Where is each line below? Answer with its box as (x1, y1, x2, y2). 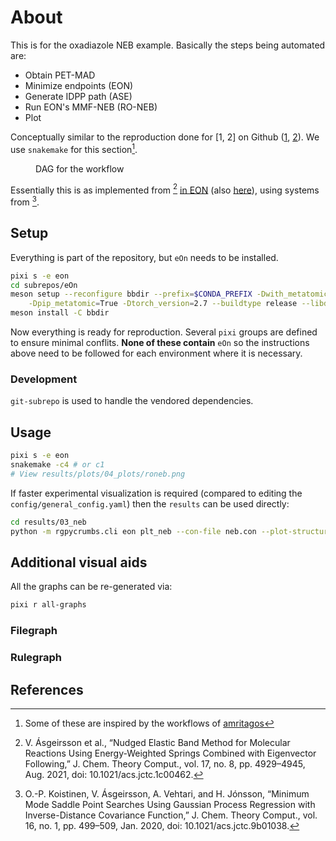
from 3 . (10, 194, 40, 208)
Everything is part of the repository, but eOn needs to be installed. (10, 251, 279, 263)
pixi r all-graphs (10, 600, 87, 610)
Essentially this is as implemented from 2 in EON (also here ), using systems (10, 182, 320, 196)
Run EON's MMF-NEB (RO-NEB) (24, 101, 158, 113)
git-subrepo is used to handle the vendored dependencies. (10, 395, 254, 407)
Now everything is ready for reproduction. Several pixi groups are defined (10, 326, 318, 338)
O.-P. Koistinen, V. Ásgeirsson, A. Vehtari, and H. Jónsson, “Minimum (24, 787, 310, 800)
